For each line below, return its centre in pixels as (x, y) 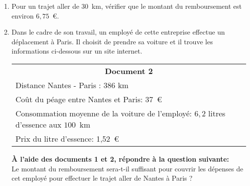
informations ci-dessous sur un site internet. (77, 51)
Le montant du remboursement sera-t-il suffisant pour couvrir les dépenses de (127, 168)
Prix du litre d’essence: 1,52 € (67, 138)
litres (217, 113)
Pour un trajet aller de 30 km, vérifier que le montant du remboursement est (126, 6)
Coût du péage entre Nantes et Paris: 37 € (89, 99)
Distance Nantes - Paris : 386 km (72, 85)
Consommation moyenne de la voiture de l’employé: (104, 113)
